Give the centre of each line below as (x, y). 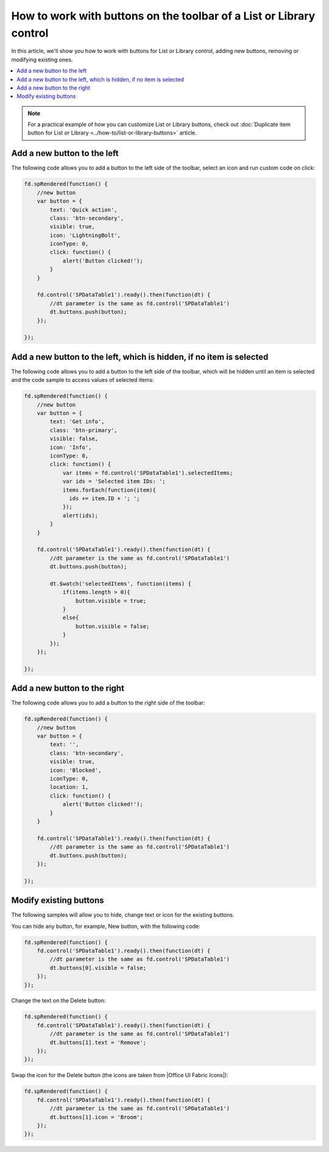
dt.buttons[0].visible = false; (98, 968)
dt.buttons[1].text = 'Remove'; (98, 1042)
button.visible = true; (111, 601)
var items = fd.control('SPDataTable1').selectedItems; (148, 473)
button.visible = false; (112, 626)
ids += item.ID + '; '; (104, 498)
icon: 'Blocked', (76, 770)
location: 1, (69, 787)
